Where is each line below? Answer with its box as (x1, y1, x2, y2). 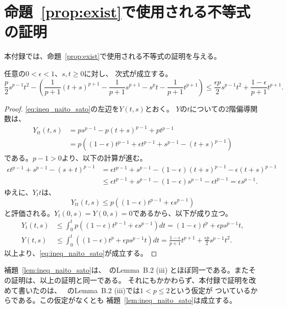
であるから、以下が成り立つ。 (132, 207, 232, 218)
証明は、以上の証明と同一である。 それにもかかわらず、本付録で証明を (11, 274, 249, 285)
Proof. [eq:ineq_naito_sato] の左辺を (4, 103, 119, 114)
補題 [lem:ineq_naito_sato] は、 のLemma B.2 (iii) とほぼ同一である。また (4, 264, 249, 275)
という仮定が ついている (170, 284, 251, 295)
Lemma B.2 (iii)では (74, 284, 140, 295)
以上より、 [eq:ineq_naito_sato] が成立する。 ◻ (4, 247, 157, 258)
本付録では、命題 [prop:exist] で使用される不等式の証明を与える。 (4, 51, 221, 61)
